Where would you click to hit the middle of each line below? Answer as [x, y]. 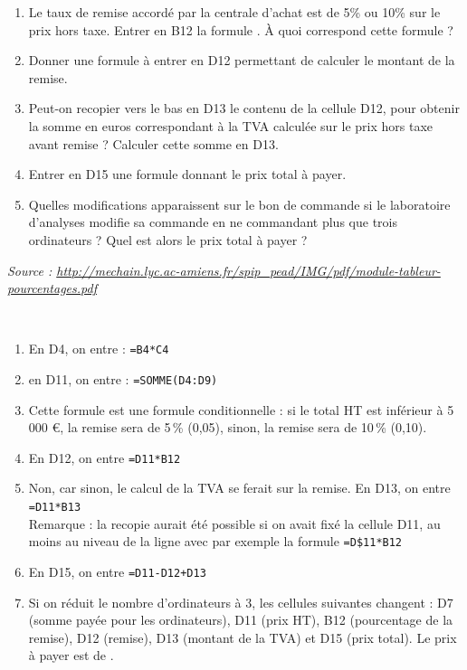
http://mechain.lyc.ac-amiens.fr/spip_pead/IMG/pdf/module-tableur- [248, 270]
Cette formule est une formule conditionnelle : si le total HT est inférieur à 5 [241, 409]
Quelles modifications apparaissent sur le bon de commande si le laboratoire [239, 204]
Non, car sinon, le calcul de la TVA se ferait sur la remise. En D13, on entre [239, 488]
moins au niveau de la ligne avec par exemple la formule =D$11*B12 [215, 541]
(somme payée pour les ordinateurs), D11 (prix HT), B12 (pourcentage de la [241, 620]
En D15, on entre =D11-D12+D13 [117, 571]
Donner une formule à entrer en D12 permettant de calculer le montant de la [242, 60]
